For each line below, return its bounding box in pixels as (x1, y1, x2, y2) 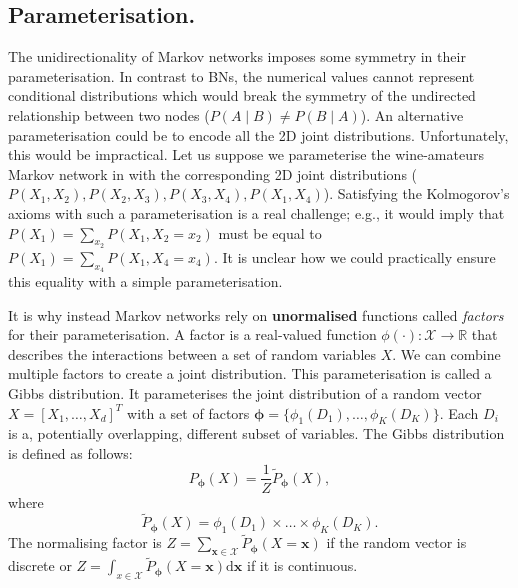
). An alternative (360, 104, 464, 125)
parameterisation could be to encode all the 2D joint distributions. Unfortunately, (8, 124, 509, 145)
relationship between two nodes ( (8, 104, 210, 125)
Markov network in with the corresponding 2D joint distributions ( (8, 163, 418, 184)
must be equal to (218, 222, 322, 243)
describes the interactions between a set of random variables (8, 343, 377, 364)
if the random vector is (326, 532, 467, 553)
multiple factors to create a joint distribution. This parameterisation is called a (8, 363, 492, 384)
